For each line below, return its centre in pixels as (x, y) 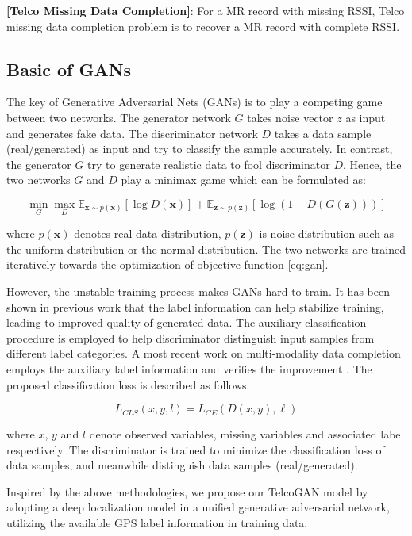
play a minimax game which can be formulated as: (243, 180)
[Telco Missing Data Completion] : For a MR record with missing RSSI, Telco (206, 10)
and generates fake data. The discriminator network (132, 133)
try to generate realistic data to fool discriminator (209, 164)
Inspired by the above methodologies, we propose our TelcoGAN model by (187, 491)
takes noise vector (290, 117)
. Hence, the (372, 164)
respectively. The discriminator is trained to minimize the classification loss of (196, 449)
